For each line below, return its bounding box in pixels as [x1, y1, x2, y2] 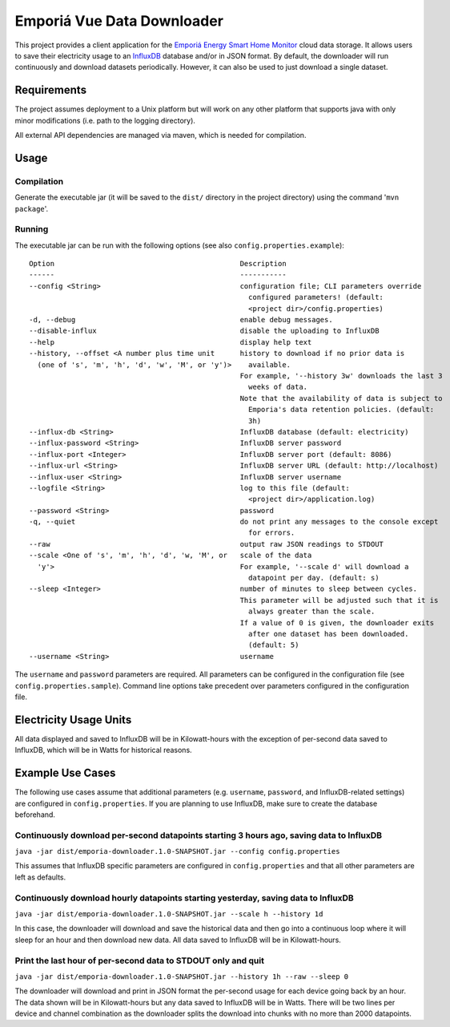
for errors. [248, 528, 295, 537]
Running [14, 224, 49, 235]
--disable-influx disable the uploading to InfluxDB [29, 326, 380, 336]
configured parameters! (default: [248, 293, 384, 302]
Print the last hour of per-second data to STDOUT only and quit [14, 955, 264, 966]
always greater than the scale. [248, 607, 376, 617]
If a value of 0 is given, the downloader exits [239, 618, 435, 627]
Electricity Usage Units [14, 713, 132, 726]
